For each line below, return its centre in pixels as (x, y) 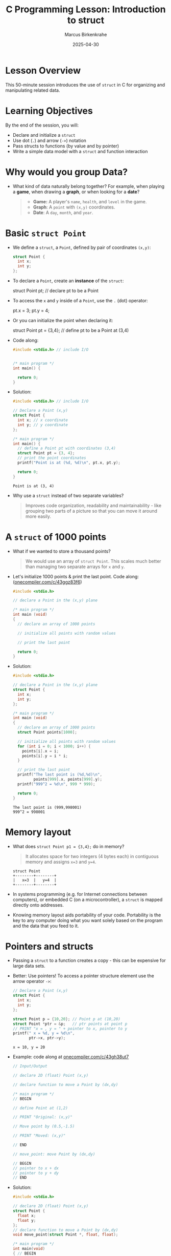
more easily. (38, 516)
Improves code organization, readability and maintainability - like (93, 505)
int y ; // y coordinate (43, 425)
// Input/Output (30, 1066)
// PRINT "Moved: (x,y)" (39, 1136)
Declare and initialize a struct (44, 135)
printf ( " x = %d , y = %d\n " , (44, 1033)
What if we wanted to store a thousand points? (62, 551)
